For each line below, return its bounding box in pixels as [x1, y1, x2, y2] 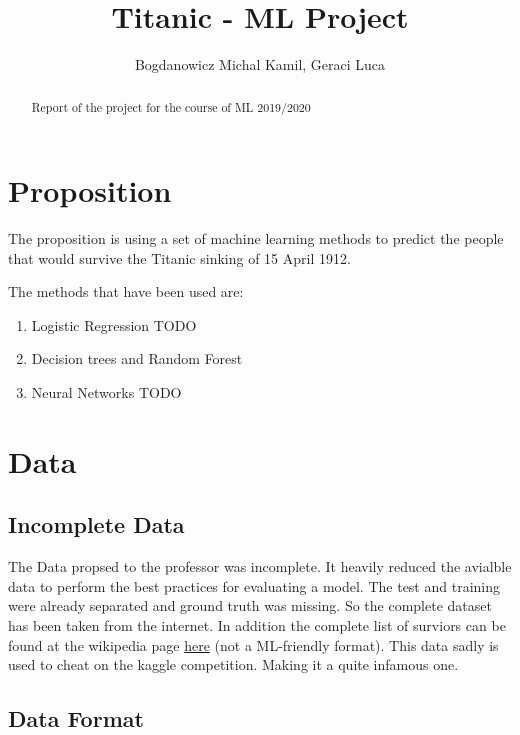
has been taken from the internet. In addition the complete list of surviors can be [8, 615, 506, 636]
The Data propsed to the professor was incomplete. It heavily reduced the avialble [8, 556, 512, 577]
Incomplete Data [8, 509, 185, 540]
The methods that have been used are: [8, 281, 244, 302]
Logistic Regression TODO [31, 314, 197, 335]
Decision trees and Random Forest [31, 348, 243, 369]
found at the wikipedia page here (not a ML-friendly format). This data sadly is [8, 634, 499, 655]
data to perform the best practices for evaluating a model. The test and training [8, 575, 500, 596]
